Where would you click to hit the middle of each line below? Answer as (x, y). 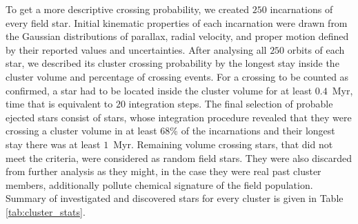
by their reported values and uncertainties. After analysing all (136, 49)
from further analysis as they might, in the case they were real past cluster (163, 171)
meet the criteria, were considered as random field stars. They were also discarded (179, 157)
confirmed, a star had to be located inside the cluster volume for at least (159, 90)
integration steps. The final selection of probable (231, 104)
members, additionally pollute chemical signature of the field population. (159, 184)
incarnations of (301, 9)
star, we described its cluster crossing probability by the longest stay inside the (172, 63)
